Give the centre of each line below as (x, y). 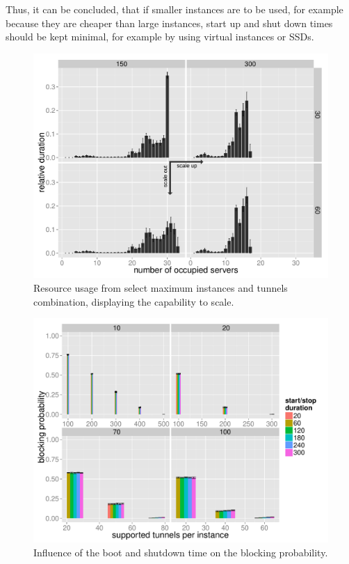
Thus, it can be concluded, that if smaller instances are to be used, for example (174, 9)
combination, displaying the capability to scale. (134, 301)
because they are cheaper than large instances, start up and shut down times (169, 23)
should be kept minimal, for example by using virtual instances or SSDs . (160, 37)
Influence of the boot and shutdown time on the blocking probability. (181, 552)
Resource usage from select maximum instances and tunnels (161, 287)
